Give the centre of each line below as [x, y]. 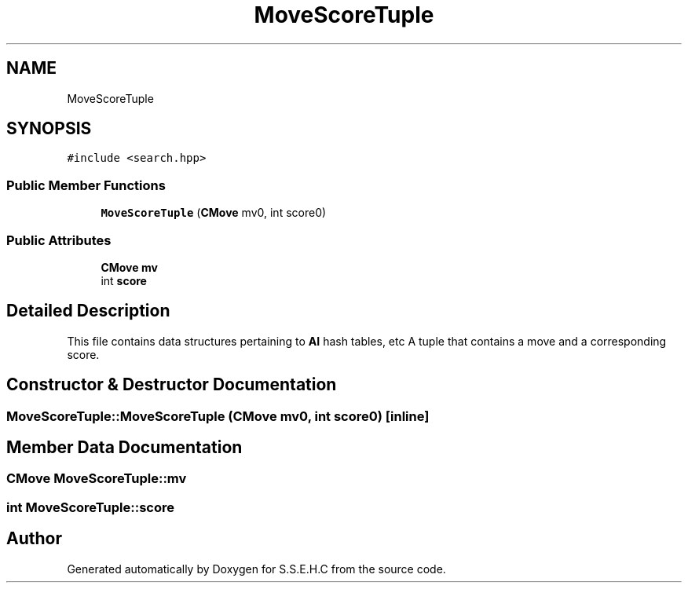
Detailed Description [88, 311]
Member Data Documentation [124, 448]
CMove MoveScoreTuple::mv [97, 479]
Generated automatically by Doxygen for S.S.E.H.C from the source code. [256, 569]
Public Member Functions [86, 185]
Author [34, 539]
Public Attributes [59, 240]
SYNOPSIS [49, 129]
